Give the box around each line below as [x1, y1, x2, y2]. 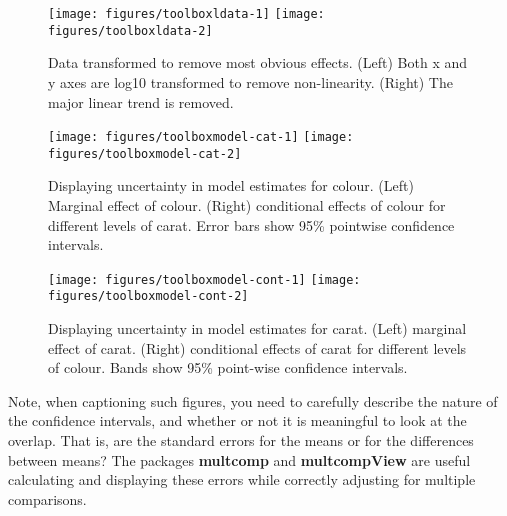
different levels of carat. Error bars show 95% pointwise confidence [48, 214, 455, 235]
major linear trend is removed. [48, 91, 234, 112]
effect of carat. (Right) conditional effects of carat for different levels [48, 337, 467, 358]
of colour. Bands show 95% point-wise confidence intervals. [48, 357, 408, 378]
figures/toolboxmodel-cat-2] [48, 146, 242, 161]
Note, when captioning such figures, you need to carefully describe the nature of [8, 390, 498, 411]
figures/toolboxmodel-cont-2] [48, 289, 249, 304]
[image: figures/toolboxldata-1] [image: [48, 7, 325, 21]
